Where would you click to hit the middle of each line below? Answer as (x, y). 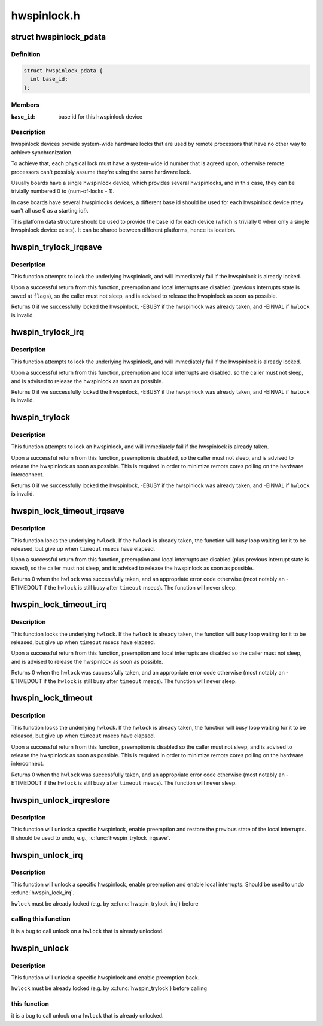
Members (25, 105)
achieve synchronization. (42, 152)
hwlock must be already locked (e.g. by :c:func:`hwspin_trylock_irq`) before (105, 903)
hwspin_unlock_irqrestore (61, 800)
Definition (26, 54)
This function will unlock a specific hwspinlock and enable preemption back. (105, 977)
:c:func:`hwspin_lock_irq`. (43, 893)
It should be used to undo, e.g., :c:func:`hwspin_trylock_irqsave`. (91, 837)
